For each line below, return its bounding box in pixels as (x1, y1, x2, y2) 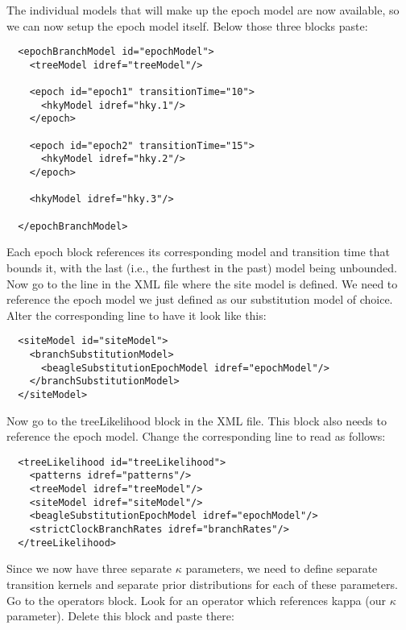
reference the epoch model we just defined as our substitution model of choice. (6, 291, 393, 308)
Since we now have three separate (6, 560, 172, 577)
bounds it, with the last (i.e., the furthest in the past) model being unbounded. (6, 259, 397, 276)
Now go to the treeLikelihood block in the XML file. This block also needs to (6, 412, 387, 429)
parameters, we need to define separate (185, 560, 378, 577)
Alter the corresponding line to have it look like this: (6, 306, 267, 323)
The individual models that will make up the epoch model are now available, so (6, 2, 400, 18)
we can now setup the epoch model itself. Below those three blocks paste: (6, 17, 368, 34)
